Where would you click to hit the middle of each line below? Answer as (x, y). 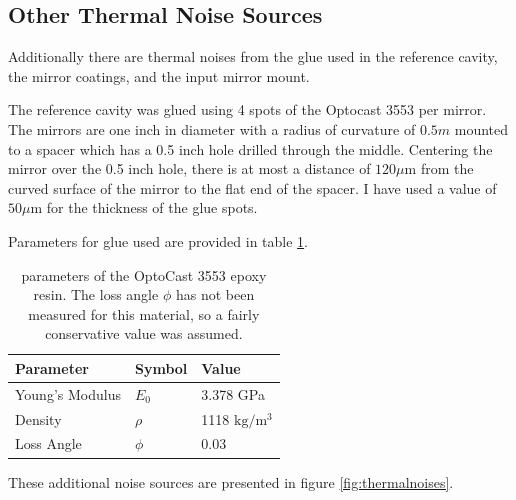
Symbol (161, 367)
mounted (481, 128)
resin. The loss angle (96, 294)
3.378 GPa (233, 393)
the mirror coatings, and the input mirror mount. (159, 75)
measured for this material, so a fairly (144, 313)
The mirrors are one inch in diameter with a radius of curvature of (212, 128)
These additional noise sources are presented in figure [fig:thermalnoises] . (231, 481)
